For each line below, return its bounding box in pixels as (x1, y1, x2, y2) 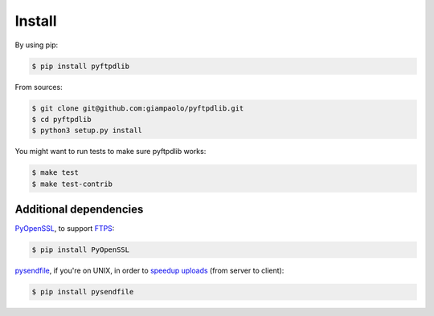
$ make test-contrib (31, 179, 113, 188)
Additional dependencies (14, 203, 144, 217)
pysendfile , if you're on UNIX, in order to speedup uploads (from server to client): (14, 265, 285, 276)
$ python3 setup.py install (31, 126, 142, 136)
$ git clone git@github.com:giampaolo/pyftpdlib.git (31, 103, 244, 112)
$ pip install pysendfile (31, 287, 134, 297)
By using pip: (14, 40, 59, 50)
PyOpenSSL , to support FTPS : (14, 224, 115, 233)
